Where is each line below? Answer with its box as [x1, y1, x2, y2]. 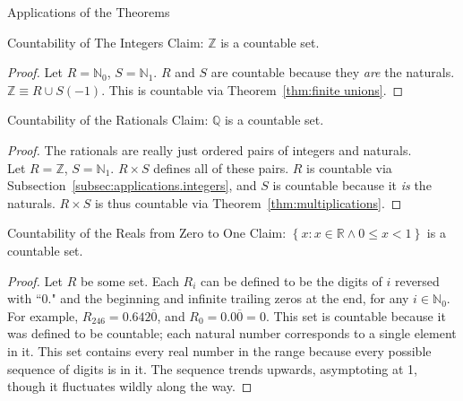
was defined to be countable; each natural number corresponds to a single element [7, 324, 457, 343]
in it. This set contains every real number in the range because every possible [7, 341, 432, 360]
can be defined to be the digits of [201, 271, 382, 290]
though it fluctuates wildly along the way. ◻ [7, 377, 253, 396]
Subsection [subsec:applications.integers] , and [7, 176, 257, 195]
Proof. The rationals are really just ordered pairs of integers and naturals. [7, 140, 412, 159]
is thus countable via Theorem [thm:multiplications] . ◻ [94, 193, 402, 212]
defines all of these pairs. [153, 158, 289, 177]
